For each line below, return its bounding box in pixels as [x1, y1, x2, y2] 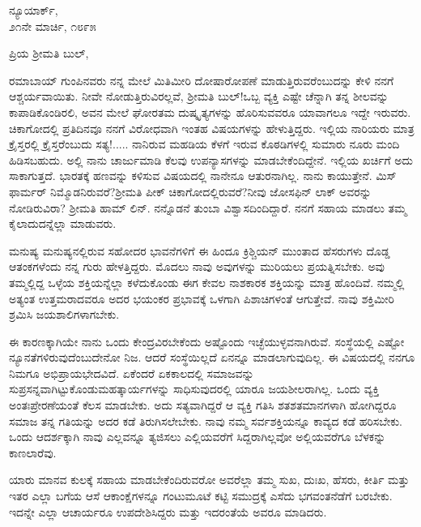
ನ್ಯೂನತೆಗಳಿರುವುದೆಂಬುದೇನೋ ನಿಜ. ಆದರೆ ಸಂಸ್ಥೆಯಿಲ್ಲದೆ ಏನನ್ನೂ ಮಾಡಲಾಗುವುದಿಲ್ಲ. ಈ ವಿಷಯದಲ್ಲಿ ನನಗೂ [9, 349, 415, 366]
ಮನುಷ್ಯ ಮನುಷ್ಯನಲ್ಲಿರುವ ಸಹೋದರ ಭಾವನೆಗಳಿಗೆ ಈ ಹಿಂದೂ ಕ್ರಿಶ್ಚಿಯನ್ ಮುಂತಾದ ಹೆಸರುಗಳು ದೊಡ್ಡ [9, 242, 390, 259]
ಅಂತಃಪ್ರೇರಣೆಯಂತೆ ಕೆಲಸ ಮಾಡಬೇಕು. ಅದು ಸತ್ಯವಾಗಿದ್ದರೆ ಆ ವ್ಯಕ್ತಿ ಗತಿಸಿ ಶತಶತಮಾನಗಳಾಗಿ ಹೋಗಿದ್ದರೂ [9, 396, 397, 413]
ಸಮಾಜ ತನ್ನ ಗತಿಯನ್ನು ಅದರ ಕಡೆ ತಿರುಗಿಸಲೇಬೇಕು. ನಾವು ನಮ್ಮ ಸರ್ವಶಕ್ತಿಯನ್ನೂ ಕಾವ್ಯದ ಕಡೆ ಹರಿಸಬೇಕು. [9, 412, 403, 429]
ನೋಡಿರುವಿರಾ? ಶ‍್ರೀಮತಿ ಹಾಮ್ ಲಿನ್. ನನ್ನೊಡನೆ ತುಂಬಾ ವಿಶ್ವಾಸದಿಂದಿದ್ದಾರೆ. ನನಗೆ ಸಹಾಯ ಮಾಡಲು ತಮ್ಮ [9, 199, 407, 216]
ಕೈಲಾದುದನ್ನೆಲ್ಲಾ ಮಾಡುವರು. [9, 215, 117, 232]
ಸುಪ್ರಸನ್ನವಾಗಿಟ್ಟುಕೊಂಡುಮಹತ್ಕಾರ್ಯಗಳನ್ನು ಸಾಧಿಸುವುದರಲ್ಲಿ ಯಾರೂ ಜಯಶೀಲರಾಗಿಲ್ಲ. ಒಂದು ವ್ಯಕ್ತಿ [9, 380, 380, 397]
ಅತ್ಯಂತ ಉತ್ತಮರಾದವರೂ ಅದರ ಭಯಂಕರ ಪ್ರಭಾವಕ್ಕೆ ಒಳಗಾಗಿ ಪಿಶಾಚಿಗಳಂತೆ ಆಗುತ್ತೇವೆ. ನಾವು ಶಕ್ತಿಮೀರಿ [9, 289, 394, 306]
